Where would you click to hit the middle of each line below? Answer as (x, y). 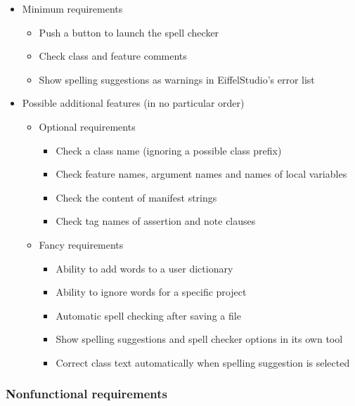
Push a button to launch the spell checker (129, 32)
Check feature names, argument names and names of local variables (201, 174)
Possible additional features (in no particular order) (133, 103)
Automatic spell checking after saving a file (148, 315)
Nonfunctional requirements (86, 394)
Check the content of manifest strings (136, 197)
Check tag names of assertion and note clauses (156, 221)
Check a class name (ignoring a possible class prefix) (169, 150)
